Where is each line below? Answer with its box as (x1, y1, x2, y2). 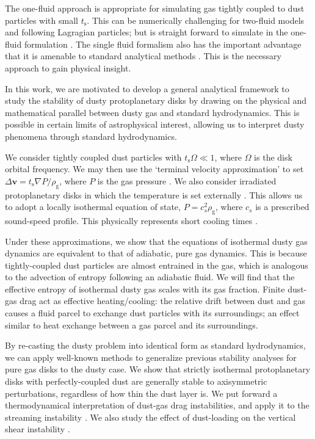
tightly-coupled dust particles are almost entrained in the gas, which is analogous (5, 258, 308, 271)
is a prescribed (255, 200, 310, 213)
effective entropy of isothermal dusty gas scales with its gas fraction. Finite (5, 282, 285, 295)
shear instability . (5, 423, 70, 435)
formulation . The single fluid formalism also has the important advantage (24, 37, 302, 50)
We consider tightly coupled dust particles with (5, 150, 182, 163)
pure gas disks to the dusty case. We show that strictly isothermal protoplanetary (5, 363, 311, 376)
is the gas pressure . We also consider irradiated (97, 174, 277, 187)
